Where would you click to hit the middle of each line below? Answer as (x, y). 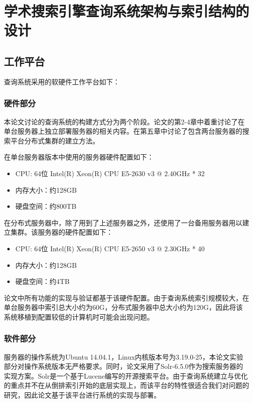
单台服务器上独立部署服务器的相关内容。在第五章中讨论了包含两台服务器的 (123, 131)
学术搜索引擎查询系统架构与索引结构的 (127, 11)
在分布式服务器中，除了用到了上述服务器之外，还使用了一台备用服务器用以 (123, 222)
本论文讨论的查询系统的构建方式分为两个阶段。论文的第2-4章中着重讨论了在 (124, 121)
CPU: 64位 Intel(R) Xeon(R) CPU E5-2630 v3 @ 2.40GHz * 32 (110, 173)
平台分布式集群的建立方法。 (55, 140)
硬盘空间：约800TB (46, 206)
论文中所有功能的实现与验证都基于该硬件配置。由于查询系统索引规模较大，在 (126, 297)
